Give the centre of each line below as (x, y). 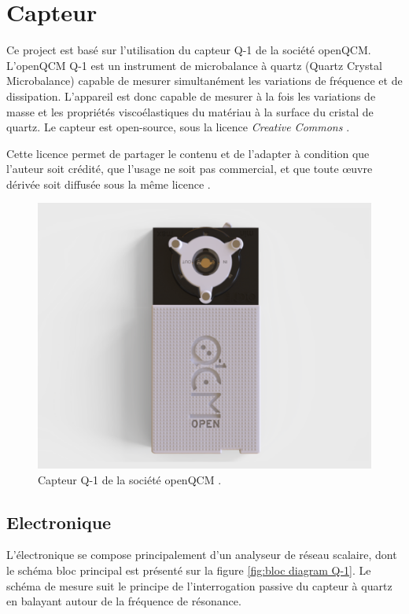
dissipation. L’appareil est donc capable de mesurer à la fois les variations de (191, 96)
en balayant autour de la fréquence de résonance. (124, 601)
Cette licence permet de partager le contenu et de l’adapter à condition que (188, 153)
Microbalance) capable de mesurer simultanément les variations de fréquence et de (204, 81)
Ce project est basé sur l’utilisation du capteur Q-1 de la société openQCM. (189, 50)
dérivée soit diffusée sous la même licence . (109, 184)
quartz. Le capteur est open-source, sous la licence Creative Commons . (178, 127)
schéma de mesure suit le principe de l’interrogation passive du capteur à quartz (199, 585)
